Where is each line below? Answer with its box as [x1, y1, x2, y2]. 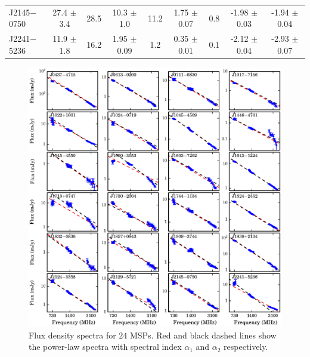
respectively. [224, 340, 268, 353]
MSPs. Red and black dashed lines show [129, 328, 277, 341]
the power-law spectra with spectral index [29, 340, 182, 353]
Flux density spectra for [29, 328, 116, 341]
